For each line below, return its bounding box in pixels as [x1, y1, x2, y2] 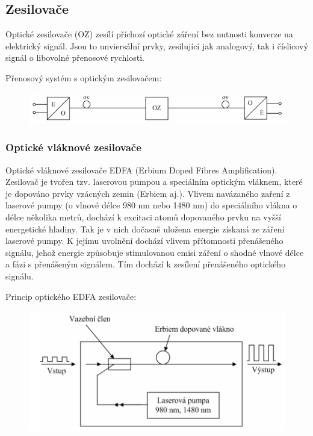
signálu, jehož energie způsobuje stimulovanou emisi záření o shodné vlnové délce [5, 246, 304, 258]
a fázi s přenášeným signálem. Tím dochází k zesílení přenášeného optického [5, 258, 286, 270]
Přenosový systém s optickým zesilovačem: [5, 71, 162, 84]
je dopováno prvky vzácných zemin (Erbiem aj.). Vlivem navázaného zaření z [5, 187, 290, 199]
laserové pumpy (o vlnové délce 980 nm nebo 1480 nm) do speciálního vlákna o [5, 199, 297, 211]
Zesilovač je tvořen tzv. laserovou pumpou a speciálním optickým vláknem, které [5, 175, 303, 188]
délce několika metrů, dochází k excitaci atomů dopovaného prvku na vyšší [5, 211, 281, 223]
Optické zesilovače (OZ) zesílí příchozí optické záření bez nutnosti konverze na [5, 28, 293, 40]
